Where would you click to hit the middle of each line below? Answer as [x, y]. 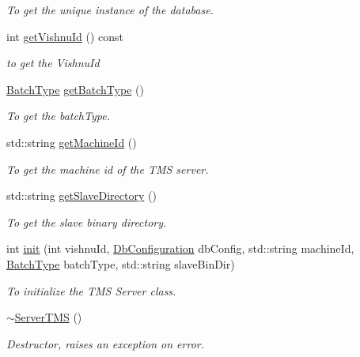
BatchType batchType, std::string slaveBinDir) [121, 263]
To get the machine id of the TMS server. [108, 169]
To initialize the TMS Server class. [91, 290]
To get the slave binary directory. [87, 222]
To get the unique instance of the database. [110, 9]
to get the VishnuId [53, 63]
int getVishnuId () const [65, 36]
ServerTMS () [48, 317]
